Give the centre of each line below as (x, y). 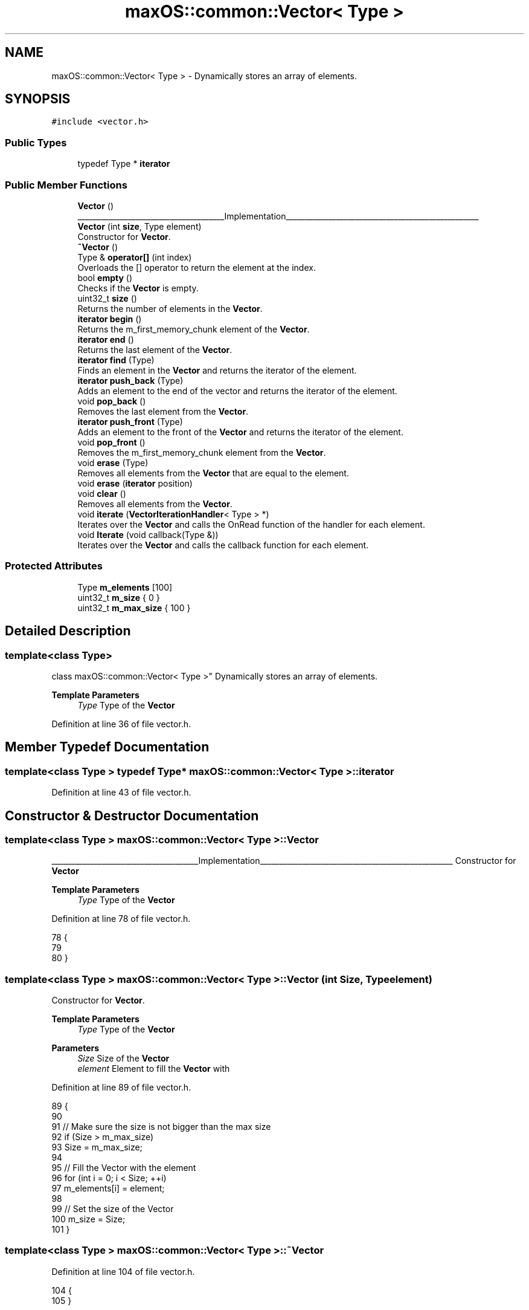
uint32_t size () (107, 298)
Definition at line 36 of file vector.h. (121, 724)
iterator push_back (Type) (130, 380)
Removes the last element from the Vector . (163, 411)
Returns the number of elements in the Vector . (170, 308)
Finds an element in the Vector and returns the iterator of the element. (217, 370)
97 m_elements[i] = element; (108, 1188)
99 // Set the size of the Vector (113, 1209)
